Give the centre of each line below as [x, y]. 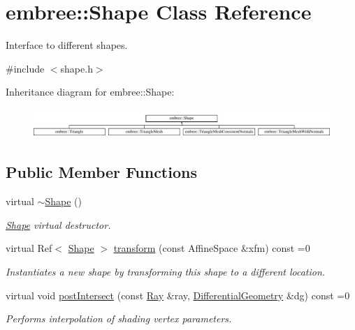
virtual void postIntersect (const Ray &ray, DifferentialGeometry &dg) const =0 [178, 295]
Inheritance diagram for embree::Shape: [90, 92]
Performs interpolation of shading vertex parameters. [119, 318]
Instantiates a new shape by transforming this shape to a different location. [166, 271]
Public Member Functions [101, 172]
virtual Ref [29, 248]
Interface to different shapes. [67, 45]
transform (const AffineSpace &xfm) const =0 [212, 248]
